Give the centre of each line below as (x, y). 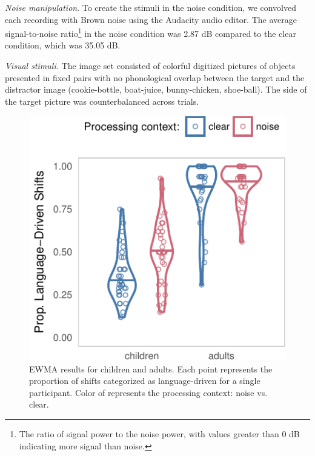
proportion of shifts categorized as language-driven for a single (145, 381)
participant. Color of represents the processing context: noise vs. (148, 392)
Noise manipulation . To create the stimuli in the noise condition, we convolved (151, 7)
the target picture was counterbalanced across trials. (102, 101)
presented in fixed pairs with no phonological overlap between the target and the (155, 77)
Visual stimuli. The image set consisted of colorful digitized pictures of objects (150, 66)
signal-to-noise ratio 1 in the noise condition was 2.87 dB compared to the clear (151, 32)
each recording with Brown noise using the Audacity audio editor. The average (151, 19)
